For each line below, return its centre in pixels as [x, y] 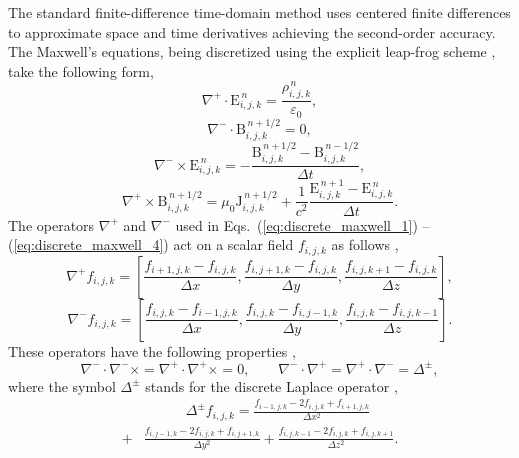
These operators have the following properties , [152, 350]
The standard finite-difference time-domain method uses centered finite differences [259, 12]
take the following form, [81, 70]
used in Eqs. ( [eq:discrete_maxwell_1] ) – [302, 224]
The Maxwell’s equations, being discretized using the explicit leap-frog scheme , [252, 51]
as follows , [365, 244]
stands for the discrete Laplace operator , [271, 385]
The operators [51, 224]
